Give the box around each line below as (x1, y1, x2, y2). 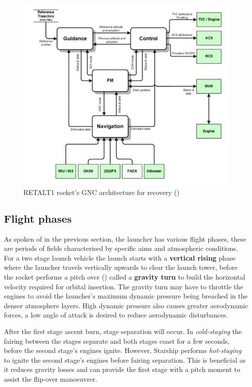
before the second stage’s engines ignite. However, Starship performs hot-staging (4, 345, 242, 355)
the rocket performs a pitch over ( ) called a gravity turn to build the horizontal (4, 271, 245, 281)
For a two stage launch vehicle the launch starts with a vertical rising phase (4, 252, 235, 263)
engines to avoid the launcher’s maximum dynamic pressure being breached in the (4, 291, 248, 301)
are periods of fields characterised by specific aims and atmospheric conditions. (4, 243, 238, 253)
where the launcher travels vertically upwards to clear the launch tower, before (4, 262, 238, 272)
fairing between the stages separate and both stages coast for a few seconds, (4, 335, 230, 346)
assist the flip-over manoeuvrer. (4, 373, 98, 384)
